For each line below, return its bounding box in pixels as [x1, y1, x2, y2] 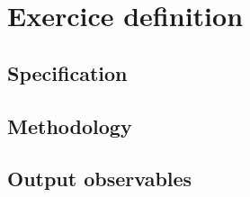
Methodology [7, 112, 132, 139]
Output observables [7, 165, 192, 193]
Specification [7, 58, 128, 86]
